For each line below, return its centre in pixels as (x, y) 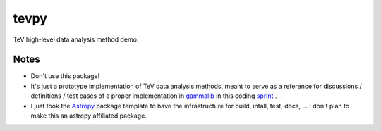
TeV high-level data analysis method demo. (76, 39)
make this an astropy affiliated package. (89, 116)
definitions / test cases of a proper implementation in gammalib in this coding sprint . (154, 96)
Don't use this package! (65, 76)
